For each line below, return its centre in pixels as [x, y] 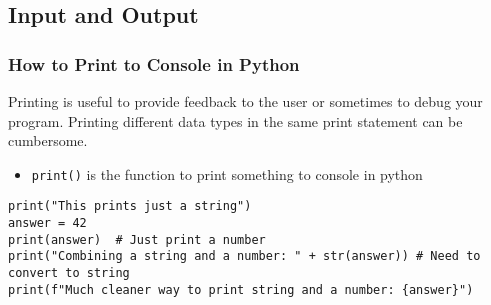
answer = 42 [47, 223]
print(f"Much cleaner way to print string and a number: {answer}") [241, 289]
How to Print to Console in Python [154, 63]
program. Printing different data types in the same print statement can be [235, 120]
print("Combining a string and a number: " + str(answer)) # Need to [244, 256]
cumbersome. [48, 140]
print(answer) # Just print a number [137, 239]
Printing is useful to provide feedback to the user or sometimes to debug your [245, 101]
